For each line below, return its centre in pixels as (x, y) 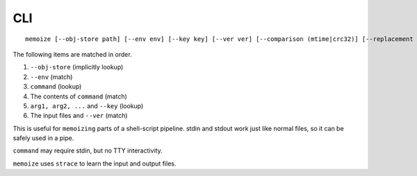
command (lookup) (56, 87)
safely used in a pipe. (43, 138)
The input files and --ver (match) (79, 116)
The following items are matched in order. (72, 54)
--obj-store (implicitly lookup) (77, 67)
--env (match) (51, 77)
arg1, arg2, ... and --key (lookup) (87, 106)
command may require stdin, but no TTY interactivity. (88, 151)
